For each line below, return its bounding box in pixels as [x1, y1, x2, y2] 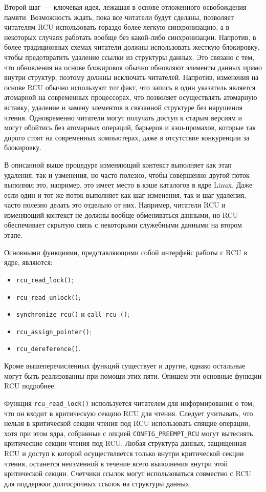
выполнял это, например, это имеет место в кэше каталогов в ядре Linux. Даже [4, 179, 253, 190]
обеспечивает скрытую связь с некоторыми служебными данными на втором [4, 219, 242, 230]
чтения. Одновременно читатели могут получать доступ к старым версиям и [4, 112, 242, 122]
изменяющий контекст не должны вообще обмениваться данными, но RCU [4, 209, 238, 220]
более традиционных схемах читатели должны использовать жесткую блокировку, [4, 42, 260, 52]
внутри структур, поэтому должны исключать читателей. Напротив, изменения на [4, 72, 259, 83]
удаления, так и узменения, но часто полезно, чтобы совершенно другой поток [4, 169, 250, 180]
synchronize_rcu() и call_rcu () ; [16, 309, 129, 319]
